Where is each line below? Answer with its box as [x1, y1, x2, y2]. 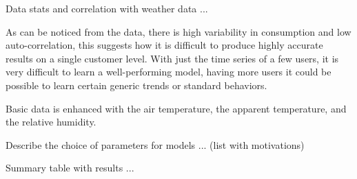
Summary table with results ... [6, 160, 134, 175]
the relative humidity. [6, 115, 96, 129]
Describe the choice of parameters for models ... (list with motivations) [6, 137, 305, 152]
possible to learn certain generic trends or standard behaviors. [6, 77, 267, 92]
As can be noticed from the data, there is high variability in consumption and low [6, 24, 351, 38]
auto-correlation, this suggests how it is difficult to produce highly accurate [6, 38, 323, 52]
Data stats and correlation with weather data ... [6, 1, 208, 15]
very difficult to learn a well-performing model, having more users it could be [6, 64, 331, 79]
